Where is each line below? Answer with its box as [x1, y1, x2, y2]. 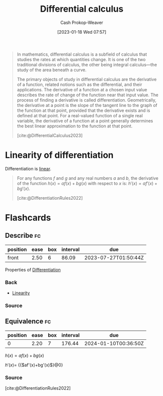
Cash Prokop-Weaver [60, 20, 104, 25]
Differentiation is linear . [5, 166, 52, 171]
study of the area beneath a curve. [17, 67, 87, 73]
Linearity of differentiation [5, 150, 114, 161]
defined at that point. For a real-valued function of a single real [17, 112, 143, 118]
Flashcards [5, 212, 51, 223]
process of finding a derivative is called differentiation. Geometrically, [17, 97, 157, 103]
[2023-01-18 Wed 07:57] [57, 29, 107, 35]
